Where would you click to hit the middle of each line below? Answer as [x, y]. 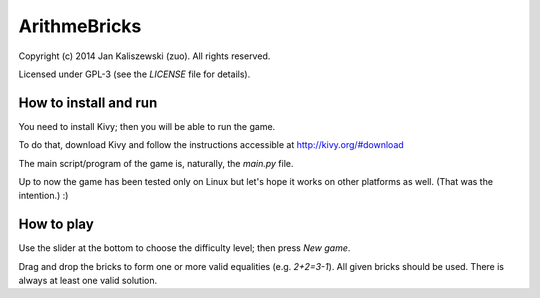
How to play [56, 224]
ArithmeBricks [80, 26]
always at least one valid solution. [88, 281]
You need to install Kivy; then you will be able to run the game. [147, 126]
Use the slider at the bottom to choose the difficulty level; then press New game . [184, 248]
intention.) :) [43, 196]
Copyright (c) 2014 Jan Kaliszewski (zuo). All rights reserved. [144, 56]
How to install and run [88, 102]
